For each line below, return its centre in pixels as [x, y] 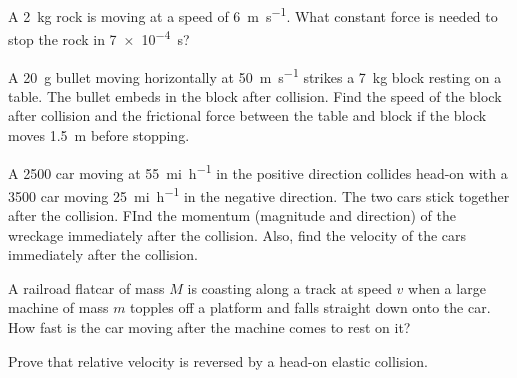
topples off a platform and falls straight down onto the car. [310, 307]
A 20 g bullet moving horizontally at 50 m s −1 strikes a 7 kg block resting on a [255, 75]
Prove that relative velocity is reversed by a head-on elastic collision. [218, 360]
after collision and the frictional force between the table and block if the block [247, 115]
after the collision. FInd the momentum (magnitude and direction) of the [232, 215]
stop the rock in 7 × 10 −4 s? [99, 37]
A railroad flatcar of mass [86, 287]
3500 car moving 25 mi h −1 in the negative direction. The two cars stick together [259, 194]
